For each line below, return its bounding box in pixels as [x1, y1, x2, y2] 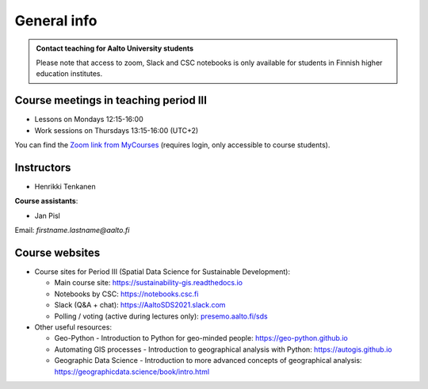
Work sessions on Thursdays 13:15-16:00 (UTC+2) [34, 125, 199, 135]
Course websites [14, 246, 101, 259]
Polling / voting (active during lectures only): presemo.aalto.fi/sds [54, 311, 269, 321]
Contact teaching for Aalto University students [36, 44, 194, 53]
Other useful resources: [34, 322, 113, 332]
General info [14, 12, 98, 29]
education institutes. [36, 69, 103, 78]
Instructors [14, 161, 71, 174]
